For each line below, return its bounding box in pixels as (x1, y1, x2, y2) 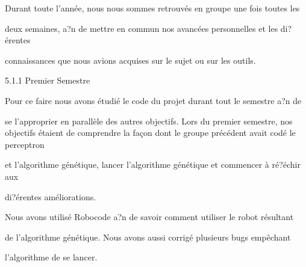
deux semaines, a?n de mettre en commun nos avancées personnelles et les (5, 22, 278, 34)
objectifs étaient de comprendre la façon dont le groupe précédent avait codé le (5, 126, 296, 139)
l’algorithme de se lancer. (5, 251, 98, 263)
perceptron (5, 138, 45, 150)
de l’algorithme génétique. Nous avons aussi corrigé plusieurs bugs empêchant (5, 230, 291, 243)
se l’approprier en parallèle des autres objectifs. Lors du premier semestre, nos (5, 114, 293, 127)
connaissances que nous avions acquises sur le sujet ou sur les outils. (5, 54, 256, 66)
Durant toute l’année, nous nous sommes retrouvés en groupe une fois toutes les (5, 2, 300, 14)
